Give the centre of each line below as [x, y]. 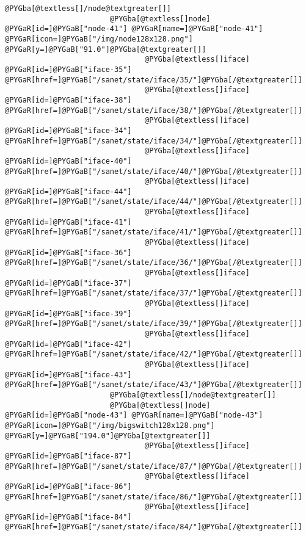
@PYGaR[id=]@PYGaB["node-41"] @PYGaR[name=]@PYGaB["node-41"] [134, 29]
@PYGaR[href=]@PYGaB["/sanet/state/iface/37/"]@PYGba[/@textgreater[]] [154, 293]
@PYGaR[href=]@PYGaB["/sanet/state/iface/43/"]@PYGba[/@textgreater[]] [154, 385]
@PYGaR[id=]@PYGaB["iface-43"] [68, 375]
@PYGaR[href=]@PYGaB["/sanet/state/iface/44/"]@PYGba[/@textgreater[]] [154, 202]
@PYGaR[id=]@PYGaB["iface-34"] [68, 130]
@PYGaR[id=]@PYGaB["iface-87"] [68, 456]
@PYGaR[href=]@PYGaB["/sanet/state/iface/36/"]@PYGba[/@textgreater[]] [154, 263]
